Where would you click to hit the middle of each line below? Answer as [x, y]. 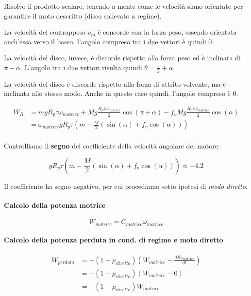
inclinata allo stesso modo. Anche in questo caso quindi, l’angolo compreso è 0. [121, 93]
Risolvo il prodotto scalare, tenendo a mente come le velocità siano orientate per [124, 6]
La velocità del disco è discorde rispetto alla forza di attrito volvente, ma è [115, 83]
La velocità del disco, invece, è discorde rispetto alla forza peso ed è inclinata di [122, 58]
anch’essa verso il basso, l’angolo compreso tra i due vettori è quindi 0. [109, 41]
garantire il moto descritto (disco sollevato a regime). [83, 15]
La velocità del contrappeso [45, 32]
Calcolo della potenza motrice [55, 205]
